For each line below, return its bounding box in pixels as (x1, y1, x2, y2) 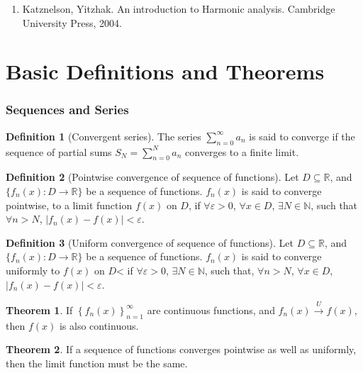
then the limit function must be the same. (6, 355, 188, 370)
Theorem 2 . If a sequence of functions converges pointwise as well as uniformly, (6, 342, 357, 357)
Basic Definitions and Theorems (6, 57, 325, 86)
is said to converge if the (249, 128, 355, 143)
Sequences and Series (6, 101, 129, 118)
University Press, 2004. (22, 15, 122, 30)
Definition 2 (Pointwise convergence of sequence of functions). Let (6, 169, 299, 184)
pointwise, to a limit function (6, 197, 133, 212)
